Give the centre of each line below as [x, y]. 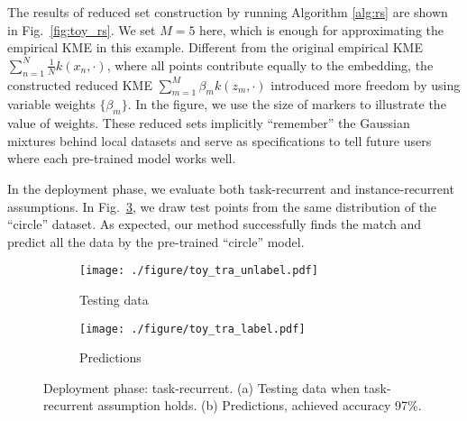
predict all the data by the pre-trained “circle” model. [156, 241]
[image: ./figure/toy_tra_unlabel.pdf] [199, 271]
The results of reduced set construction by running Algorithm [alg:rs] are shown [228, 12]
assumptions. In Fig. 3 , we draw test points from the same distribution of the [222, 206]
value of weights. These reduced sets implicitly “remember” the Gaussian [209, 123]
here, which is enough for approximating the [321, 29]
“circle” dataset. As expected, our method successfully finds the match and [215, 224]
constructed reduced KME [80, 84]
